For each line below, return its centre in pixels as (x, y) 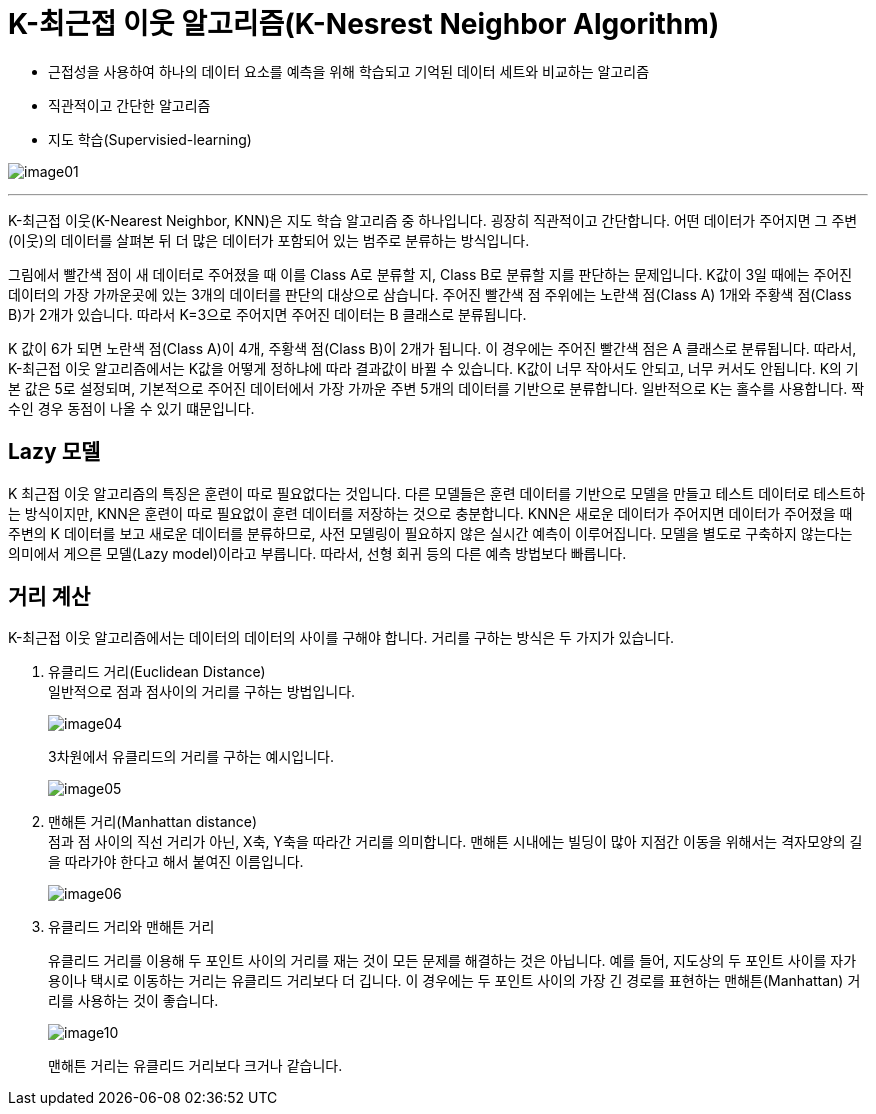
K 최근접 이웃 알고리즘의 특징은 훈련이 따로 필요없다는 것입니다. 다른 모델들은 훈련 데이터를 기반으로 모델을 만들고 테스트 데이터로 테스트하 (437, 493)
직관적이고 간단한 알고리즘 (129, 105)
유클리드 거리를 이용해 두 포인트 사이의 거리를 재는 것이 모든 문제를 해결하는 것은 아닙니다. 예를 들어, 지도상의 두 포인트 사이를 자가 (452, 961)
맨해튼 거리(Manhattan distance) (153, 822)
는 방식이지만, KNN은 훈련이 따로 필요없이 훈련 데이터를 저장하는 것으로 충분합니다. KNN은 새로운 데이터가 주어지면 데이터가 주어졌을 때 (430, 513)
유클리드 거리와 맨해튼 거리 (131, 927)
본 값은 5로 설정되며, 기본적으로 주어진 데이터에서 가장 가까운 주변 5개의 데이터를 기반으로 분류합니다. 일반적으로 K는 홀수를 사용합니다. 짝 (436, 388)
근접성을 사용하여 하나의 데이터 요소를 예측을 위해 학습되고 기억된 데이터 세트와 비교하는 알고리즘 (349, 71)
